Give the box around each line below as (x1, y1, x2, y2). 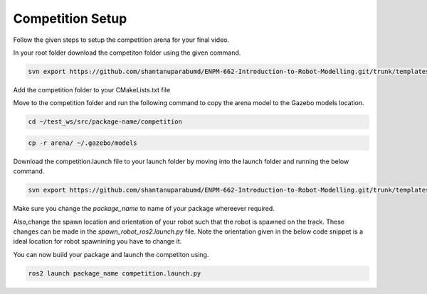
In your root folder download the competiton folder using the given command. (13, 48, 241, 57)
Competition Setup (13, 11, 127, 26)
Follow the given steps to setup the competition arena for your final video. (13, 36, 230, 44)
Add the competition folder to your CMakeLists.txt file (13, 85, 171, 94)
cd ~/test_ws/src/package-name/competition (28, 118, 183, 126)
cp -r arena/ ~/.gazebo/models (28, 138, 138, 147)
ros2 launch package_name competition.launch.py (28, 269, 201, 277)
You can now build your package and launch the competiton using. (13, 250, 209, 258)
